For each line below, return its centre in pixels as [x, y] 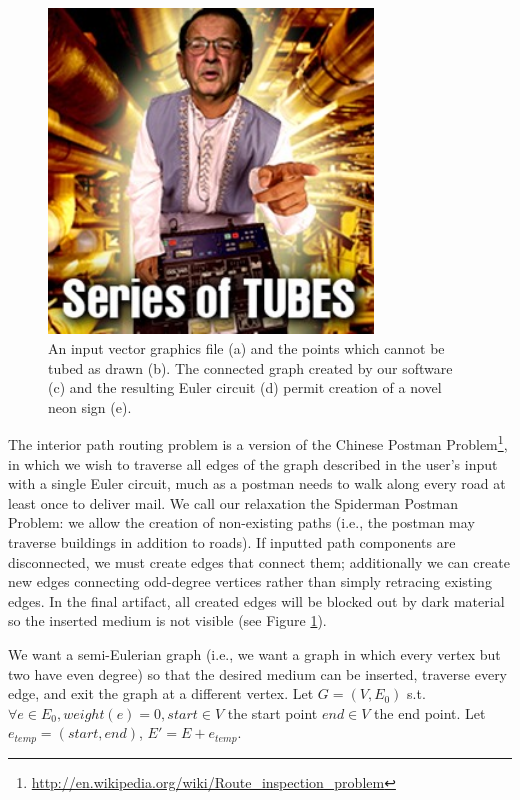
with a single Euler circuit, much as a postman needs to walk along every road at [257, 483]
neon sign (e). [90, 406]
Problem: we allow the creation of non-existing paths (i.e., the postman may [241, 522]
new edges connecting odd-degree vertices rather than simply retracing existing [250, 581]
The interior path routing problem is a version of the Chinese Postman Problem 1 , [258, 443]
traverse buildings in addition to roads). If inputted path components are [232, 541]
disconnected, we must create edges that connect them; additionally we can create [259, 561]
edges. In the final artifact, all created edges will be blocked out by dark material [256, 600]
